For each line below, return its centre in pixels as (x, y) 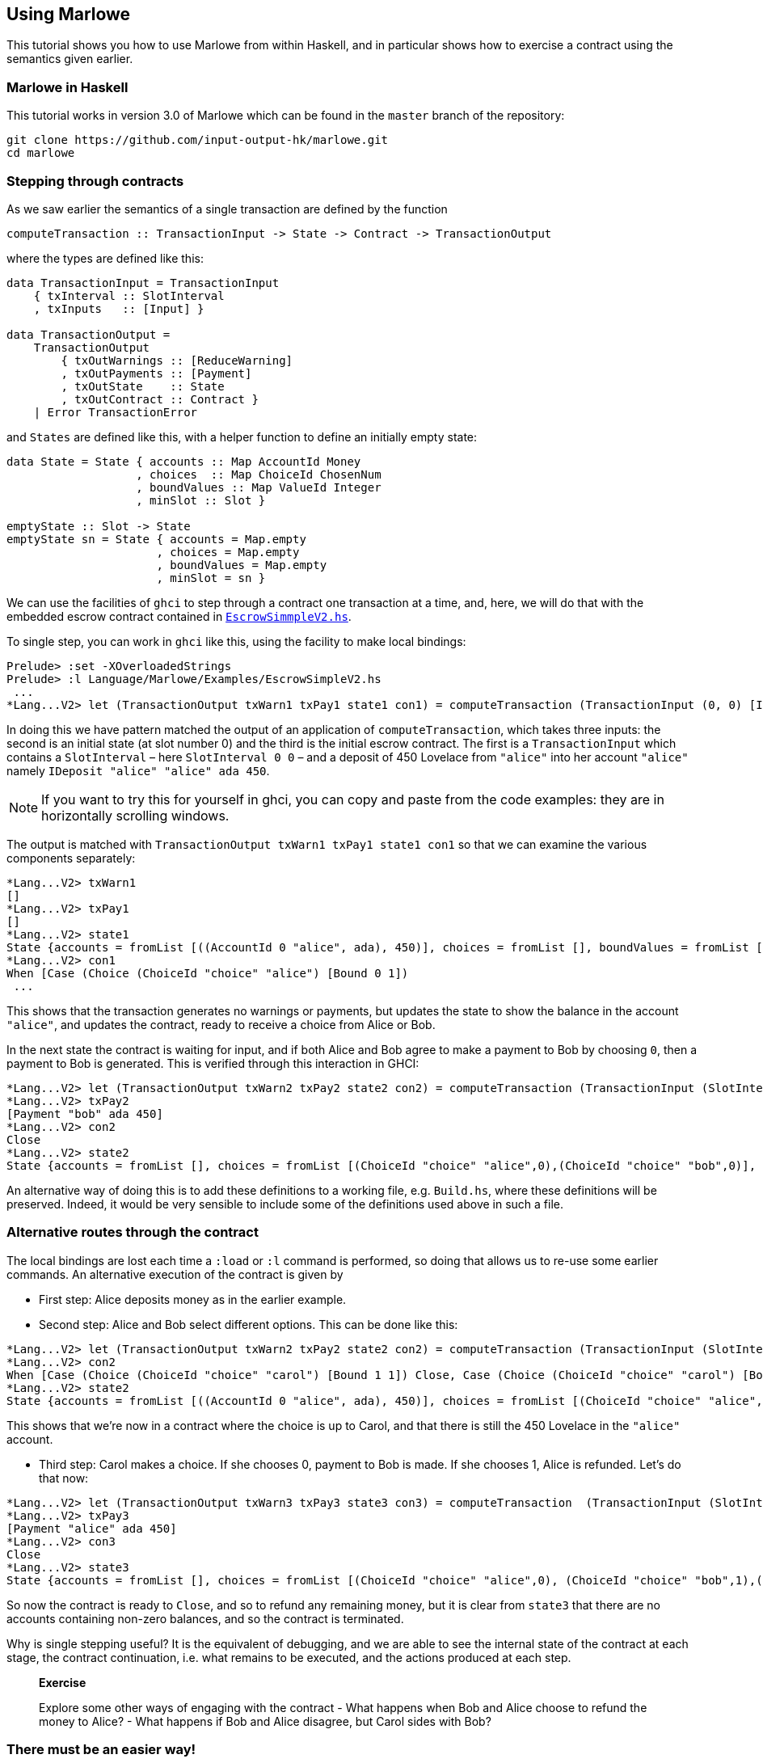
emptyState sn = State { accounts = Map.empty (156, 539)
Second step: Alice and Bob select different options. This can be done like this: (249, 1324)
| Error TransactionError (116, 412)
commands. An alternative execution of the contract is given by (175, 1274)
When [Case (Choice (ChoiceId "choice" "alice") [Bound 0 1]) (208, 973)
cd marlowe (41, 153)
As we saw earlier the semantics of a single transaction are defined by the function (227, 209)
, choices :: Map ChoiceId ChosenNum (259, 474)
